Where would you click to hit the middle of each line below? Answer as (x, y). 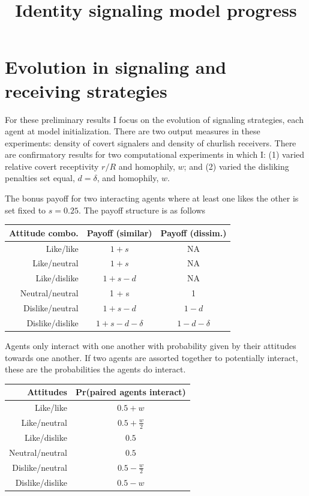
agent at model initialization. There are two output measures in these (133, 131)
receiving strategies (86, 90)
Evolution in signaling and (116, 67)
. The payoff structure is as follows (142, 210)
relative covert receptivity (52, 166)
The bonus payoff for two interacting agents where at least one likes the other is (152, 198)
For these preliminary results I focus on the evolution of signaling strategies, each (154, 119)
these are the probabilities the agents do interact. (95, 369)
